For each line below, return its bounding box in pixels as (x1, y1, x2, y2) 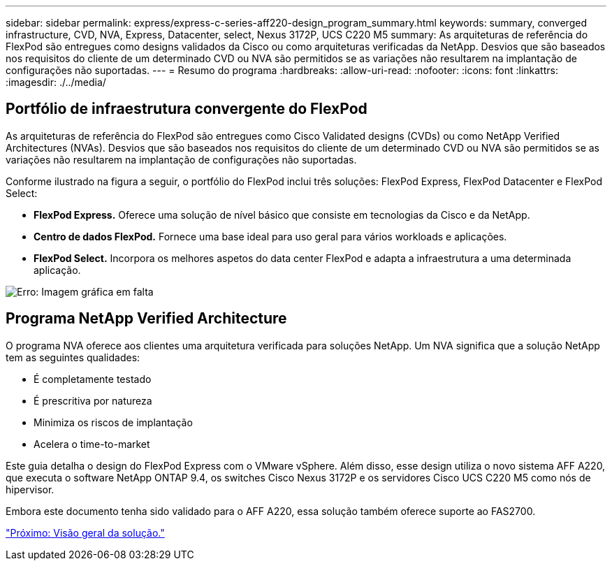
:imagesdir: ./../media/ (6, 76, 106, 88)
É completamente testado (34, 372, 152, 385)
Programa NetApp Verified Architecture (6, 310, 287, 328)
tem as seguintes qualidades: (6, 351, 140, 363)
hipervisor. (6, 483, 54, 495)
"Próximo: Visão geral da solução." (6, 526, 165, 539)
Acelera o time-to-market (34, 437, 150, 450)
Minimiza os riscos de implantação (34, 416, 193, 428)
